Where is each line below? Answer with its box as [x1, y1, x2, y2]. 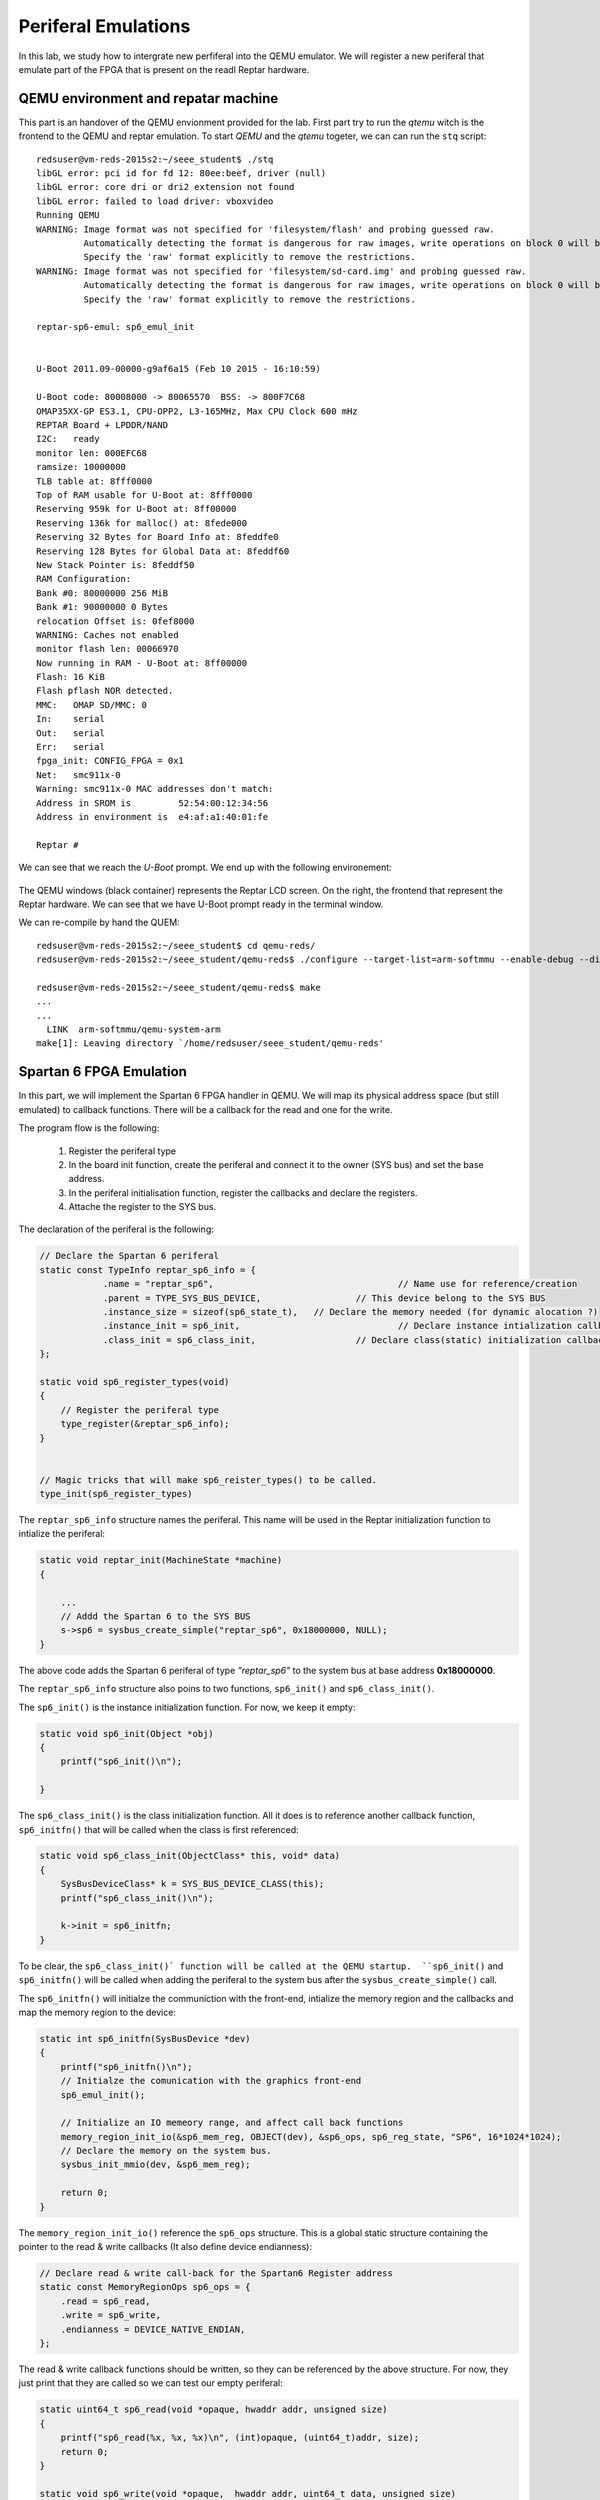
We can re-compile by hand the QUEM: [18, 916, 180, 929]
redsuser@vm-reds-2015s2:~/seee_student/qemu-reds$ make [36, 981, 322, 993]
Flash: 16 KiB [36, 671, 105, 683]
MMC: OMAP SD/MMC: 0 [36, 699, 148, 710]
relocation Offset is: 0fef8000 [36, 615, 195, 627]
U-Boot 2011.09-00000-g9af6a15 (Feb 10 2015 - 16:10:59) [36, 363, 322, 375]
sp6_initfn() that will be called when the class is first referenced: [18, 1823, 299, 1835]
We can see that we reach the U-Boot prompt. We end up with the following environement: [18, 861, 392, 874]
